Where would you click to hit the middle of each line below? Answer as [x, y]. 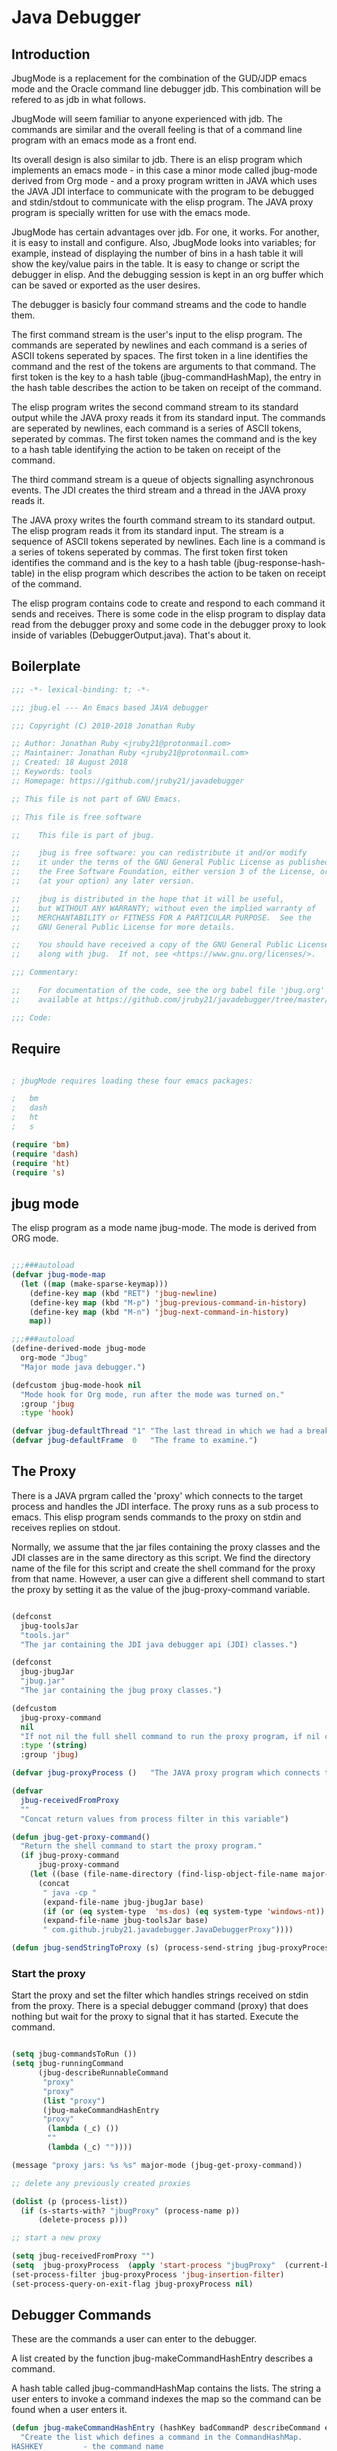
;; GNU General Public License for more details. [123, 927]
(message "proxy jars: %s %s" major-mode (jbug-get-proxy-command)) [157, 2165]
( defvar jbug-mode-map [58, 1275]
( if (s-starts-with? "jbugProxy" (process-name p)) [130, 2211]
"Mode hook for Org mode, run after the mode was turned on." [152, 1394]
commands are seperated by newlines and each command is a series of [159, 345]
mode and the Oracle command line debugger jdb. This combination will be [166, 89]
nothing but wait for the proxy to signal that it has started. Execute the [155, 2017]
